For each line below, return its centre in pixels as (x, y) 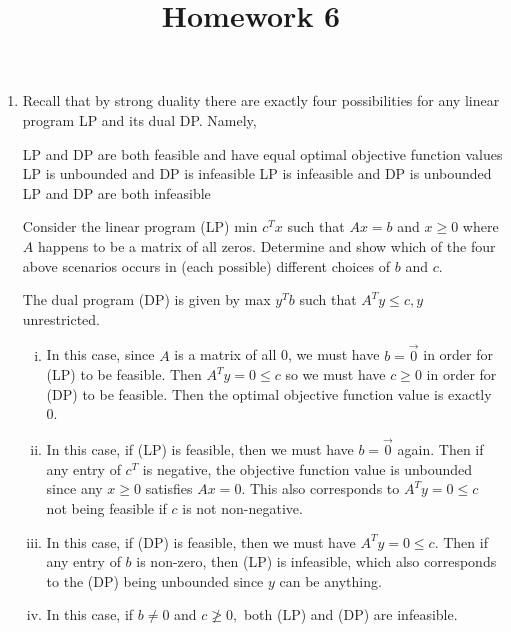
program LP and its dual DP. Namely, (139, 119)
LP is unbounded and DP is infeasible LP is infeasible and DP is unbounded (257, 173)
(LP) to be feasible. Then (124, 374)
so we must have (335, 374)
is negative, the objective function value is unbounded (307, 468)
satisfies (169, 488)
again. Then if (440, 449)
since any (74, 488)
